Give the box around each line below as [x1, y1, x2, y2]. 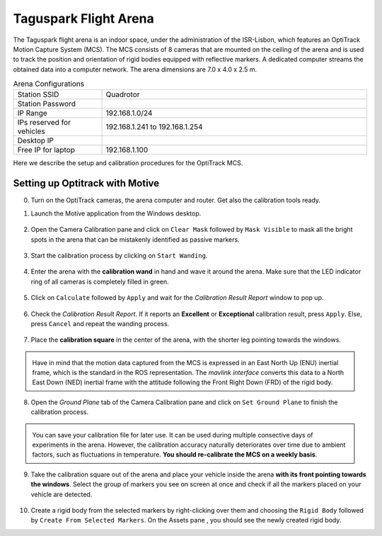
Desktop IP [17, 135, 54, 145]
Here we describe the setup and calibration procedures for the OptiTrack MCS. [13, 159, 243, 167]
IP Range [17, 108, 47, 118]
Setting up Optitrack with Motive [13, 177, 160, 189]
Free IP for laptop [17, 145, 76, 155]
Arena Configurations [13, 79, 85, 89]
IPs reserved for [17, 118, 71, 128]
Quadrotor [105, 89, 141, 99]
